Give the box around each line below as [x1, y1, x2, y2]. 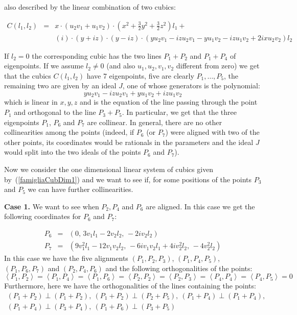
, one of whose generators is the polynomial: [122, 80, 260, 91]
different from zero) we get [176, 60, 260, 71]
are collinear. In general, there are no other [87, 116, 222, 127]
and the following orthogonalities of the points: [105, 262, 253, 273]
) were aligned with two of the [165, 127, 260, 137]
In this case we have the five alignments [4, 253, 128, 263]
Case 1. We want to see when [4, 201, 99, 211]
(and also [106, 60, 135, 71]
